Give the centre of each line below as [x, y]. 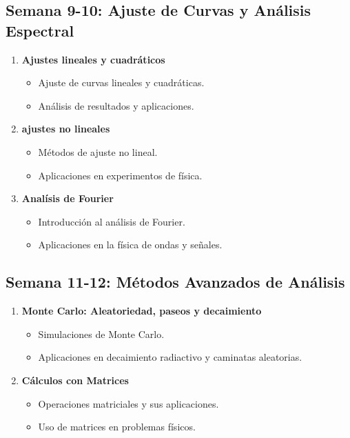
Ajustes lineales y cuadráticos [93, 59]
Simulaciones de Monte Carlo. [101, 334]
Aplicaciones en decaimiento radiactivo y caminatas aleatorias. [170, 357]
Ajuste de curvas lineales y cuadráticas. [121, 82]
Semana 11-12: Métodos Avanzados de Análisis [175, 282]
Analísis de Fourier [68, 198]
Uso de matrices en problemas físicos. [117, 427]
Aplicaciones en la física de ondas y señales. [130, 245]
